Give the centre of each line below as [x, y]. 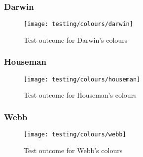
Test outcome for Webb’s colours [73, 150]
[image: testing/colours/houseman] [82, 79]
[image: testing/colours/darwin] [78, 24]
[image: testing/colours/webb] [75, 135]
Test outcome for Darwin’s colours [76, 39]
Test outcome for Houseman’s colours [80, 95]
